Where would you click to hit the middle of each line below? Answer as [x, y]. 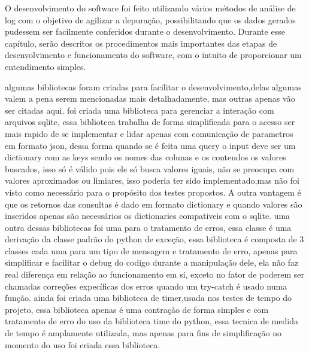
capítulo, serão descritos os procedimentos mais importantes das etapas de [141, 43]
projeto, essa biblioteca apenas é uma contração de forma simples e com [137, 309]
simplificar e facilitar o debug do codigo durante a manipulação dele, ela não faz [152, 262]
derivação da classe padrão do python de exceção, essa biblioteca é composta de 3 [154, 239]
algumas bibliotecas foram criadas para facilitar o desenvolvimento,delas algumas [153, 86]
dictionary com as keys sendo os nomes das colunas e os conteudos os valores [146, 157]
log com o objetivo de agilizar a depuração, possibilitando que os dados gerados [150, 19]
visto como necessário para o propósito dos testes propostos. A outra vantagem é [153, 192]
